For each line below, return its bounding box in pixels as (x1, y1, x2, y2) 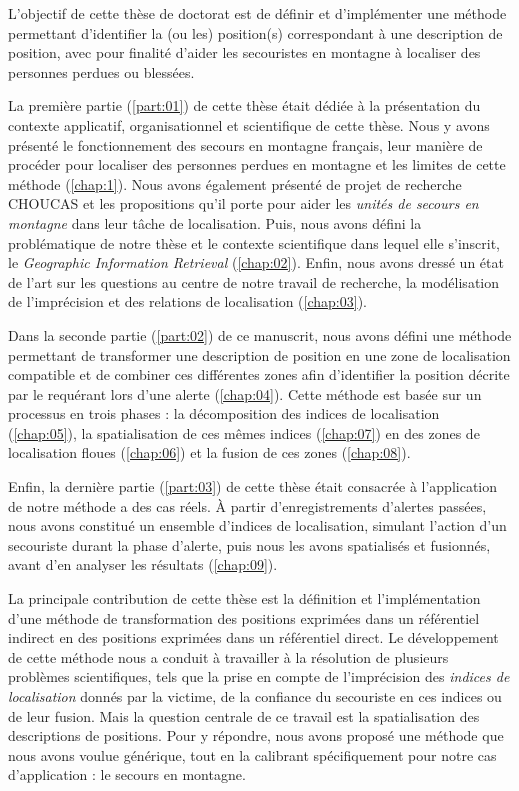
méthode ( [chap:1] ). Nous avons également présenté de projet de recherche (8, 173, 462, 194)
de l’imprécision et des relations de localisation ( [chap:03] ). (8, 291, 367, 312)
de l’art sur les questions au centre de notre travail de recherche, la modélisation (8, 271, 500, 292)
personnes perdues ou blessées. (8, 61, 195, 82)
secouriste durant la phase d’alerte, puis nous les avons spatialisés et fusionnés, (8, 534, 491, 555)
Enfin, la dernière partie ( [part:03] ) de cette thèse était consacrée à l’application (8, 476, 498, 497)
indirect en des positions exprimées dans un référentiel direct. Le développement (8, 627, 499, 648)
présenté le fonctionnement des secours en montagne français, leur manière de (8, 134, 483, 155)
